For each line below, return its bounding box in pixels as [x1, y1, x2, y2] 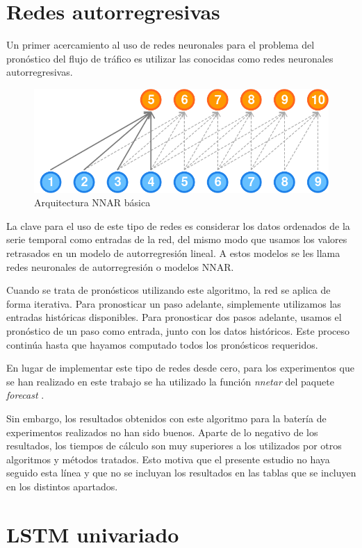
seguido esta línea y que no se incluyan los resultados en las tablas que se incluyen [6, 465, 356, 480]
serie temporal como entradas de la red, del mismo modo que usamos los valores [6, 232, 347, 247]
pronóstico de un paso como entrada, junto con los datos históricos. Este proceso [6, 323, 350, 338]
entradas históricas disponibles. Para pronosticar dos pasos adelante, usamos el [6, 310, 342, 324]
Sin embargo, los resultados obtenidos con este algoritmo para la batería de [6, 410, 327, 425]
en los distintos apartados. [6, 479, 118, 493]
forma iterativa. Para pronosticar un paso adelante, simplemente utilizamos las [6, 296, 341, 310]
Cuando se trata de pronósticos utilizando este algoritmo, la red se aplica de [6, 283, 331, 297]
